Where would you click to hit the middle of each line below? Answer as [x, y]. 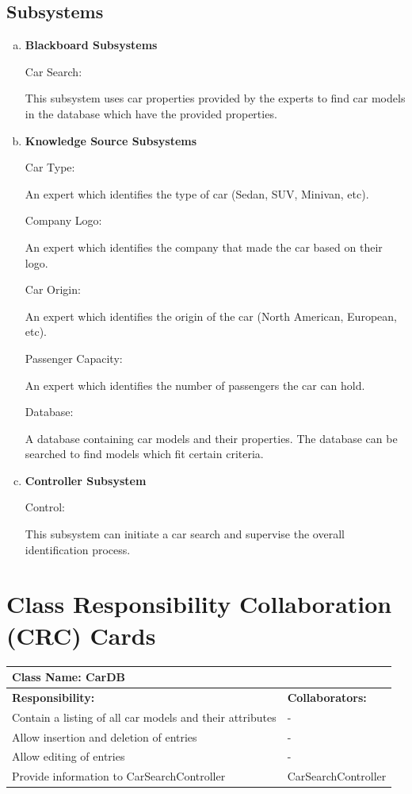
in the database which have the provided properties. [151, 113]
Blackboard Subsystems [91, 45]
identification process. [78, 549]
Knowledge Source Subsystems [111, 140]
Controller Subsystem [86, 480]
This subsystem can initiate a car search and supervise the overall [185, 534]
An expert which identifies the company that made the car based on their [204, 247]
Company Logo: [63, 220]
